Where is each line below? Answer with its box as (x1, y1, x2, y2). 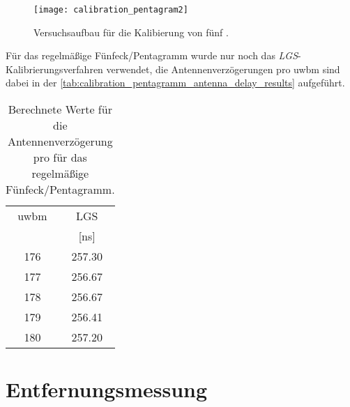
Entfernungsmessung (6, 375, 208, 404)
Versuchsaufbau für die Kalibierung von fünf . (33, 24, 229, 39)
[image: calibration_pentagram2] (33, 5, 188, 15)
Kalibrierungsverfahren (6, 61, 103, 76)
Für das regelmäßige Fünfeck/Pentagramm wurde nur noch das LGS (6, 48, 298, 63)
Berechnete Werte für (8, 101, 112, 118)
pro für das (33, 149, 87, 166)
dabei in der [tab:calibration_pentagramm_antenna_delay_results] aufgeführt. (6, 75, 345, 90)
